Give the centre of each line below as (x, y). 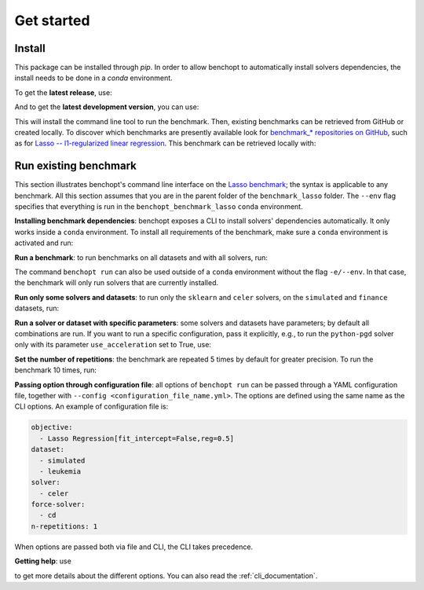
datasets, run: (37, 308)
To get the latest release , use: (64, 92)
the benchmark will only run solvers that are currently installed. (117, 283)
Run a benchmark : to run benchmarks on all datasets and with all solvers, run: (141, 257)
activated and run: (44, 243)
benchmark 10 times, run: (56, 370)
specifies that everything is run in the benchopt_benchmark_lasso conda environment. (159, 207)
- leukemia (60, 471)
